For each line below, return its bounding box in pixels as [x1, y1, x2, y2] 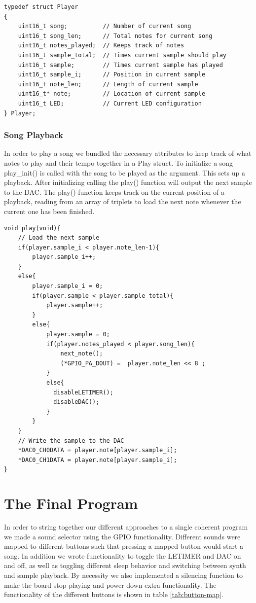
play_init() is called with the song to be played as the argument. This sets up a [4, 167, 245, 177]
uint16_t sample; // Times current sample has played [18, 61, 223, 69]
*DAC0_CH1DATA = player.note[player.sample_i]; [18, 456, 177, 463]
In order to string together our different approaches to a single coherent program [4, 522, 248, 532]
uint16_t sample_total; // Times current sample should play [18, 51, 227, 59]
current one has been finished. [4, 206, 95, 216]
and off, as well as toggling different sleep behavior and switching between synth [4, 560, 246, 570]
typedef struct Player [4, 3, 78, 10]
